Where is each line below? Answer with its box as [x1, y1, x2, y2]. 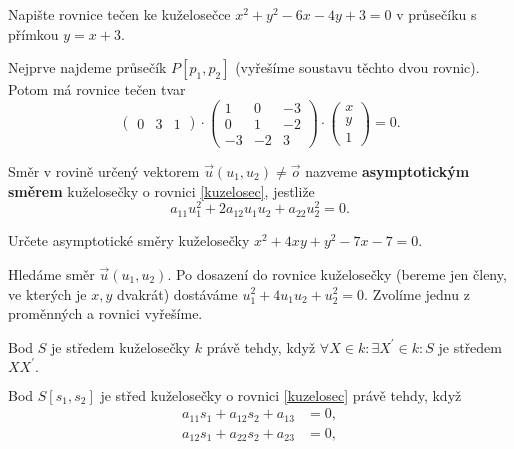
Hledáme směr [8, 263, 95, 284]
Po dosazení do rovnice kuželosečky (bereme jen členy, [175, 263, 507, 284]
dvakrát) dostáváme [117, 283, 238, 304]
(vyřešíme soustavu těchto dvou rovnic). [235, 57, 480, 78]
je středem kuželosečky [51, 336, 190, 357]
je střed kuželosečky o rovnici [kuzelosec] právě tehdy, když [100, 384, 462, 405]
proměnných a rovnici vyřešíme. [8, 303, 203, 324]
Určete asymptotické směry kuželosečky [8, 230, 250, 251]
